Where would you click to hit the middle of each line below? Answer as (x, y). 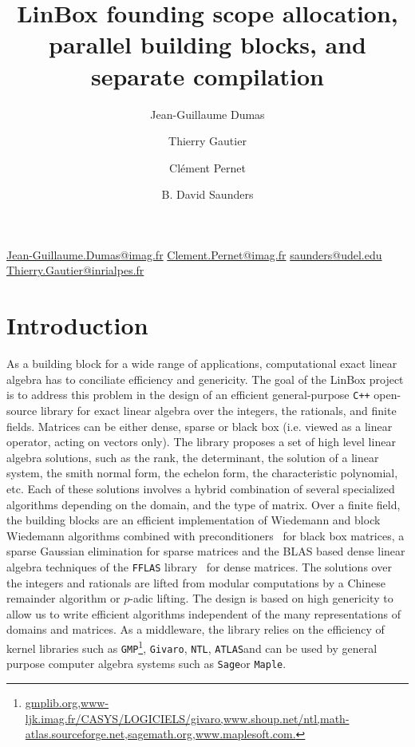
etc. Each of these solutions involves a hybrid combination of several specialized (201, 488)
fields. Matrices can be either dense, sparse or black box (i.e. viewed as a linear (200, 426)
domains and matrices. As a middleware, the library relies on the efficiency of (196, 629)
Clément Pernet (207, 167)
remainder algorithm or (63, 598)
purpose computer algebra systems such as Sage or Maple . (146, 664)
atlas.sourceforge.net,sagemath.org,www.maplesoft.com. (160, 734)
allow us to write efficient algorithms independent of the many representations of (204, 613)
